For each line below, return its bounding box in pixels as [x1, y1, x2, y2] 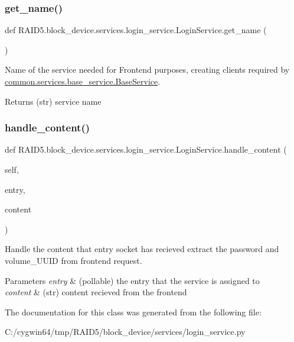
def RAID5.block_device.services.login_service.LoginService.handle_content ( [5, 143, 287, 156]
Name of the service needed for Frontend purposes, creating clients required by [5, 63, 290, 76]
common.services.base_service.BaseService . [5, 75, 161, 87]
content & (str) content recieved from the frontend [5, 286, 187, 298]
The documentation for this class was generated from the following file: [5, 305, 262, 318]
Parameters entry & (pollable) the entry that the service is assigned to [5, 274, 260, 286]
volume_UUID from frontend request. [5, 254, 142, 266]
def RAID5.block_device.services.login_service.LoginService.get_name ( [5, 24, 267, 36]
